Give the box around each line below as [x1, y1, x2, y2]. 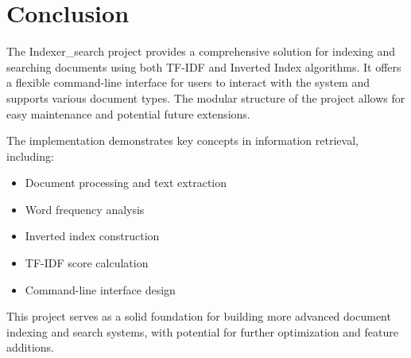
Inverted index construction [25, 228, 160, 244]
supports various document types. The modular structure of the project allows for [6, 89, 405, 106]
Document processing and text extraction [25, 174, 227, 191]
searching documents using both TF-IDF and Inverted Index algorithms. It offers [6, 58, 401, 75]
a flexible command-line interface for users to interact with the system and [6, 74, 370, 91]
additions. [6, 339, 54, 356]
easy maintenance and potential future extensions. [6, 105, 250, 122]
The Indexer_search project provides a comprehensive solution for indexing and [6, 43, 396, 60]
